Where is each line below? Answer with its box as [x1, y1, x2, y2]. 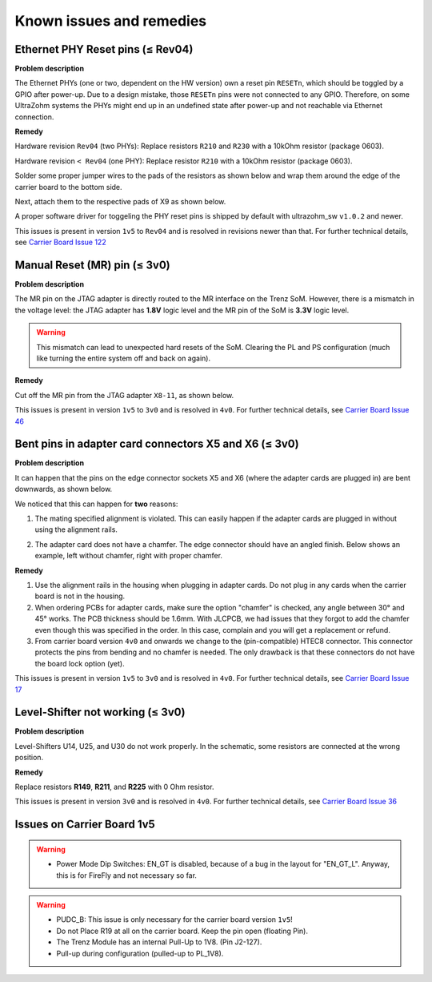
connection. [14, 112, 54, 122]
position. [14, 753, 44, 763]
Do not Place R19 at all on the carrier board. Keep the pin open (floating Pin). [56, 926, 308, 936]
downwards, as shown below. [14, 485, 113, 494]
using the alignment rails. [34, 525, 118, 534]
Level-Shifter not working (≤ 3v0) [14, 706, 186, 719]
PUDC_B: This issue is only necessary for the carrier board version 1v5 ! [56, 915, 294, 924]
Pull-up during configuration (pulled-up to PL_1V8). [56, 948, 224, 958]
